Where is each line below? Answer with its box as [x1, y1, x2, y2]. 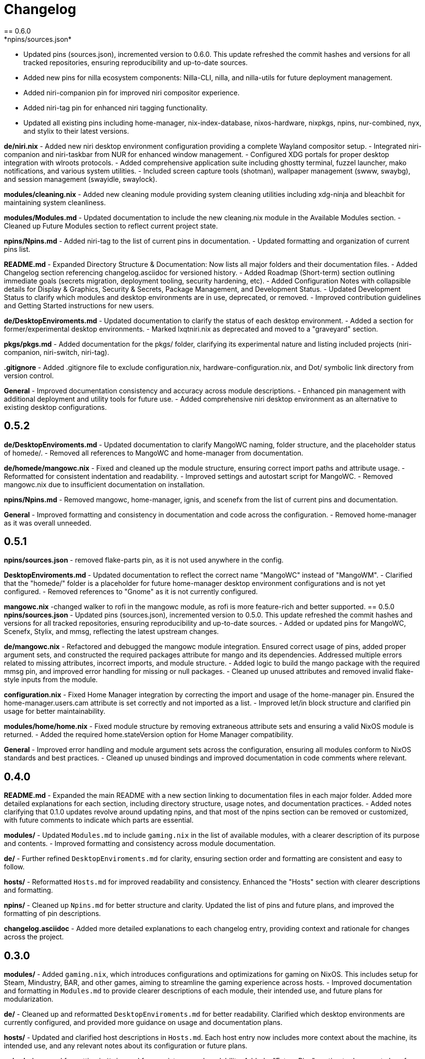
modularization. [4, 995, 53, 1004]
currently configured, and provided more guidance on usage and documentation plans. [4, 1018, 283, 1027]
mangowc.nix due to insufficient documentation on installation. [4, 480, 205, 489]
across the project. [4, 933, 64, 941]
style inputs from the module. [4, 675, 98, 684]
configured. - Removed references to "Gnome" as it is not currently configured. [4, 587, 258, 596]
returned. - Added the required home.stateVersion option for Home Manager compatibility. [4, 730, 293, 739]
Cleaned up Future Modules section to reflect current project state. [4, 221, 218, 230]
